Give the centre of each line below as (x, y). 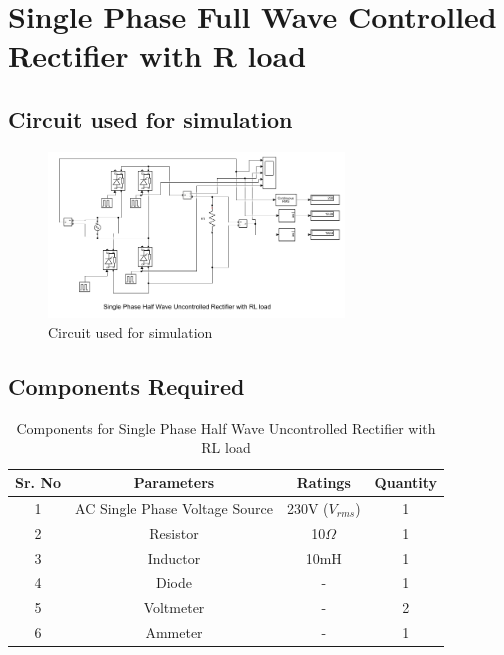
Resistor (174, 532)
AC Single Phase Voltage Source (174, 507)
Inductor (174, 557)
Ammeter (174, 632)
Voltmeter (174, 607)
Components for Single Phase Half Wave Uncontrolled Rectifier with (226, 427)
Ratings (323, 482)
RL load (226, 447)
